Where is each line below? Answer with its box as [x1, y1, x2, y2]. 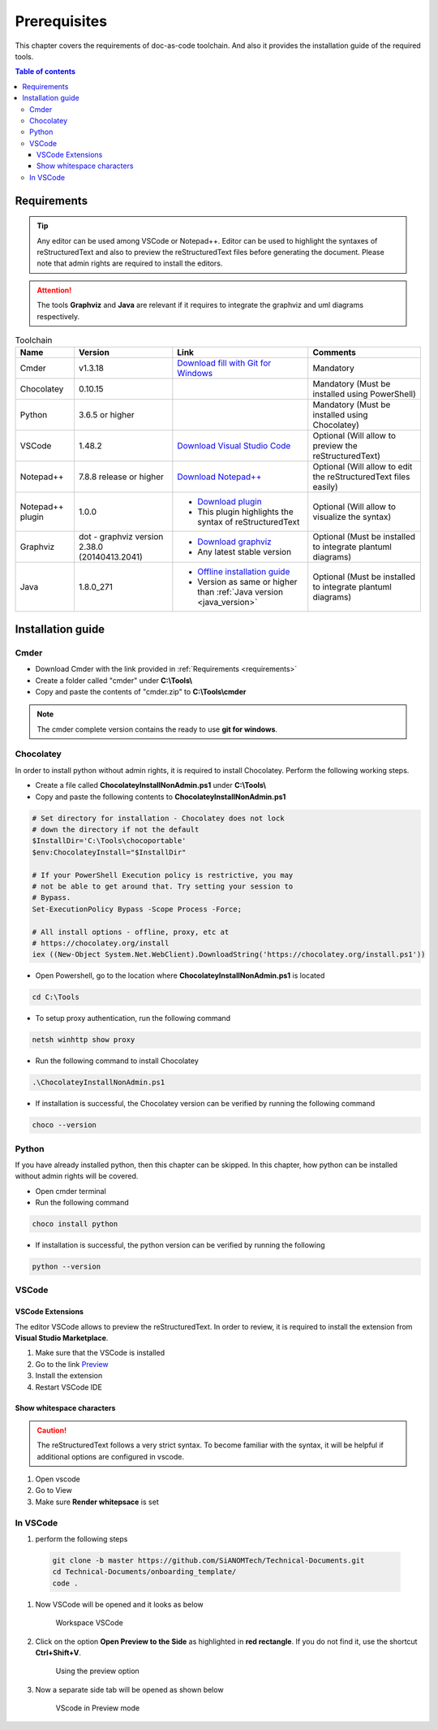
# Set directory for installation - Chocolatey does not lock [32, 813, 285, 823]
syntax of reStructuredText [197, 517, 300, 528]
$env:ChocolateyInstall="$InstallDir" [32, 847, 187, 857]
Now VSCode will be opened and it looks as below [35, 1599, 204, 1609]
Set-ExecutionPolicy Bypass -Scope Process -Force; [32, 904, 243, 914]
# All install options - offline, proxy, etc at [32, 927, 230, 936]
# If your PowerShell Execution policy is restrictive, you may [32, 870, 294, 880]
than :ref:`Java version [197, 586, 284, 598]
